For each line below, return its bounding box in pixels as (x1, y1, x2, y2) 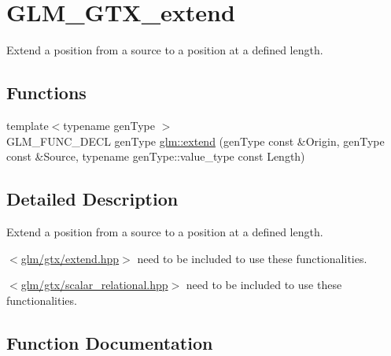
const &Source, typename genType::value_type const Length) (6, 148, 305, 165)
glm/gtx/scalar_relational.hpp (20, 276, 168, 293)
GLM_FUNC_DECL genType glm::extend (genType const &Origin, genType (6, 132, 385, 149)
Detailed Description (6, 187, 179, 211)
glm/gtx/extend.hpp (20, 250, 120, 266)
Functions (6, 80, 87, 105)
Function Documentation (6, 330, 213, 354)
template (6, 117, 49, 133)
